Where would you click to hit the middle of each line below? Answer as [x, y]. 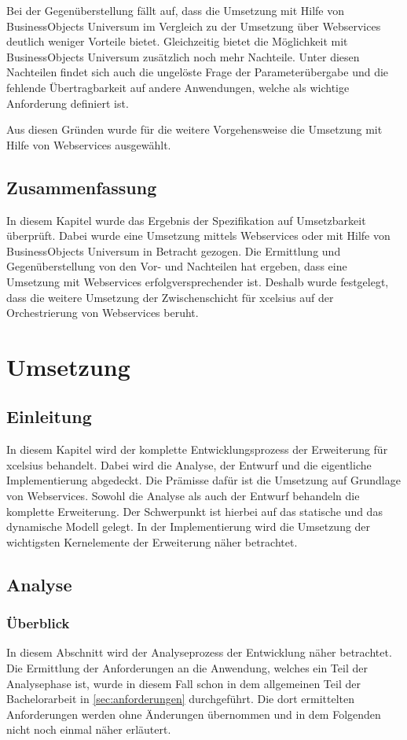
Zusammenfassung [82, 187]
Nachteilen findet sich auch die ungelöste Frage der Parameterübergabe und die [198, 72]
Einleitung [49, 416]
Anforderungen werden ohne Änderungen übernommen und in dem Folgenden [194, 714]
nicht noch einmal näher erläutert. [89, 729]
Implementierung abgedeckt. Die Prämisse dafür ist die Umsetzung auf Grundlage [203, 480]
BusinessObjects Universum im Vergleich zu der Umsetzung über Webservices [194, 26]
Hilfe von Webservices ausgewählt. [89, 144]
